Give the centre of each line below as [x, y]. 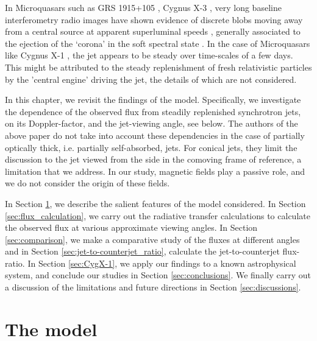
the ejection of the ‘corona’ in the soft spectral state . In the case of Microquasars [158, 43]
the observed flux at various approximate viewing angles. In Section [131, 227]
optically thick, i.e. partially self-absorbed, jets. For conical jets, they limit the [151, 147]
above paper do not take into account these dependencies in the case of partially [155, 135]
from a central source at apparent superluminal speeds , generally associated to [153, 31]
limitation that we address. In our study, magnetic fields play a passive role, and [155, 171]
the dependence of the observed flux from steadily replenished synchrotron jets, [153, 111]
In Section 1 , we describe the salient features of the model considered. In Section [155, 203]
